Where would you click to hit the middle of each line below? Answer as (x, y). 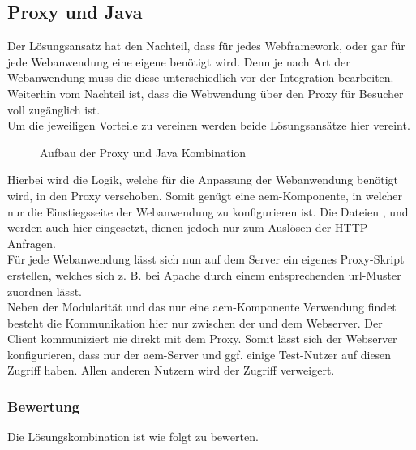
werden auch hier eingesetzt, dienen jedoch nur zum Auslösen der (169, 227)
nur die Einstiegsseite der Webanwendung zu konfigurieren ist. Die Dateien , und (208, 211)
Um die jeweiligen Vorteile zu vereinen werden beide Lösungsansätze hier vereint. (209, 125)
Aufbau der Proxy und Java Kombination (143, 152)
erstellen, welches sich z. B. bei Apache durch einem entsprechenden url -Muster (204, 274)
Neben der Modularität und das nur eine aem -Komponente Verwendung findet (202, 307)
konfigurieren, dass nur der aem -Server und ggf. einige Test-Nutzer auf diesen (199, 354)
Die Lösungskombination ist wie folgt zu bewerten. (133, 437)
